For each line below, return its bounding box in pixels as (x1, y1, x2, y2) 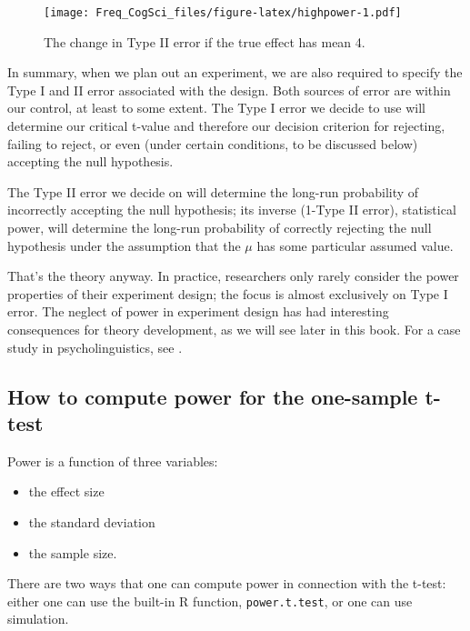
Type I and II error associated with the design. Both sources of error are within (7, 80, 451, 99)
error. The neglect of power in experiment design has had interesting (7, 302, 389, 321)
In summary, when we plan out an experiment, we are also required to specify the (7, 63, 463, 82)
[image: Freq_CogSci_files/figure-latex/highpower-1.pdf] (44, 6, 402, 19)
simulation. (7, 609, 69, 628)
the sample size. (28, 543, 117, 562)
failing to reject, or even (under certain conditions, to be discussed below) (7, 134, 418, 153)
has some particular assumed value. (256, 235, 454, 255)
